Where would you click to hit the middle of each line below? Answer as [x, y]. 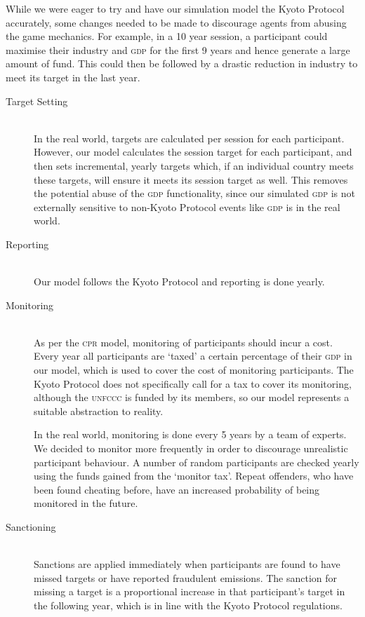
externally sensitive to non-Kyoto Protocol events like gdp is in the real [187, 206]
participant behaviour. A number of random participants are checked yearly [197, 462]
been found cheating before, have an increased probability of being [177, 489]
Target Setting [37, 101]
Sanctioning [31, 527]
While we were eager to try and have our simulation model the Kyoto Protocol [175, 8]
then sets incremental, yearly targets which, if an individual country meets [194, 165]
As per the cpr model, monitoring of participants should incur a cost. [183, 342]
